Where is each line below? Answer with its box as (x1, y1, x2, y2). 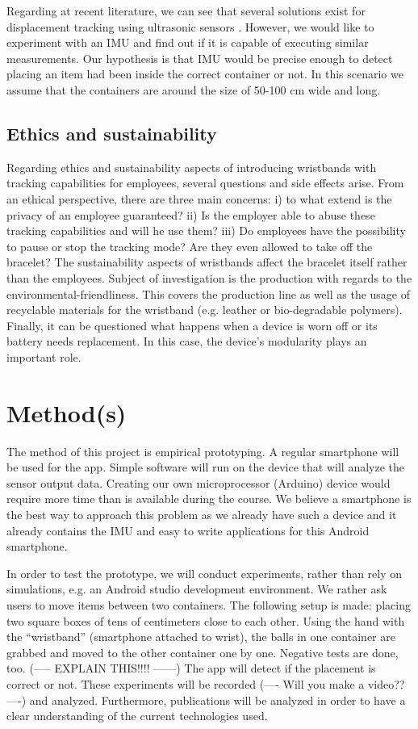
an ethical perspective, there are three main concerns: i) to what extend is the (6, 190, 392, 207)
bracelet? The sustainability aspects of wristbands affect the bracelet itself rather (6, 253, 408, 270)
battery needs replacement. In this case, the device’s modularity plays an (6, 333, 367, 350)
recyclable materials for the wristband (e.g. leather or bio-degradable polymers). (6, 301, 403, 318)
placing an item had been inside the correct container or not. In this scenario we (6, 65, 403, 82)
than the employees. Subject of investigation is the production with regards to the (6, 269, 412, 286)
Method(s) (6, 396, 127, 429)
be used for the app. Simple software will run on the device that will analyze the (6, 459, 404, 476)
